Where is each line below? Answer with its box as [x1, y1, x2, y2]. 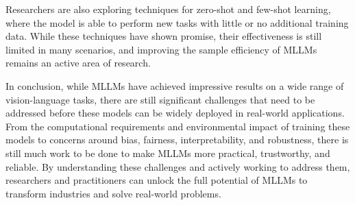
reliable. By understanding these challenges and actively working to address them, [5, 159, 350, 173]
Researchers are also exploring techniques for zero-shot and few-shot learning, [5, 2, 331, 16]
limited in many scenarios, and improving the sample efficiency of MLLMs [5, 42, 317, 56]
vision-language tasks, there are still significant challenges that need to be [5, 92, 315, 106]
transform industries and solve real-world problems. [5, 186, 221, 200]
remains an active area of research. [5, 56, 151, 70]
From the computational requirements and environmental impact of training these [5, 119, 350, 133]
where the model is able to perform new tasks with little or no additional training [5, 15, 349, 29]
